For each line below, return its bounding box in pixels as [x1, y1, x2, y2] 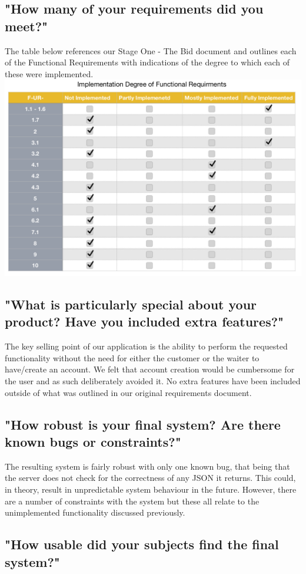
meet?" [5, 17, 48, 35]
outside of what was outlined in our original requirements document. [5, 386, 252, 398]
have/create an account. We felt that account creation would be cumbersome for [5, 363, 295, 375]
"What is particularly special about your [5, 295, 257, 314]
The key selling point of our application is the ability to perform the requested [5, 340, 288, 352]
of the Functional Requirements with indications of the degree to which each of [5, 56, 290, 68]
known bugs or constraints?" [5, 433, 181, 451]
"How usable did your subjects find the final [5, 535, 279, 553]
